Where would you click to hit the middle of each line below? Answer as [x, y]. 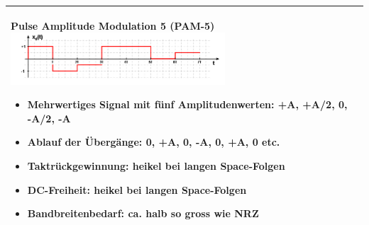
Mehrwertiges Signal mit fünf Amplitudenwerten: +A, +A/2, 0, [187, 104]
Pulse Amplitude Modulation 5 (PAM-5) [113, 25]
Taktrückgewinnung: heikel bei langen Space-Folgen [156, 165]
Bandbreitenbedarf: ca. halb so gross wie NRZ [143, 213]
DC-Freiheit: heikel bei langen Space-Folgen [137, 189]
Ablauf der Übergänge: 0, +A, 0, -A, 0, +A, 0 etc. [154, 142]
